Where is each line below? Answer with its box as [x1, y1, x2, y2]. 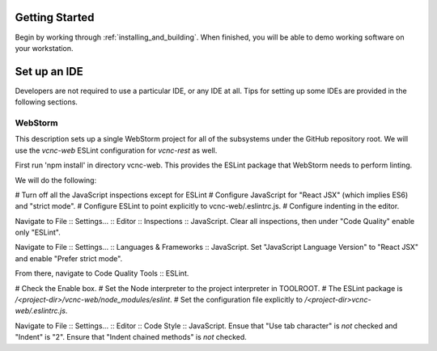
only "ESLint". [15, 227, 61, 238]
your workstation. [15, 43, 74, 53]
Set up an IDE [15, 65, 84, 78]
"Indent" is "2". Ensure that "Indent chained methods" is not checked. [15, 332, 247, 342]
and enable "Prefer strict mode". [15, 253, 123, 263]
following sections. [15, 97, 78, 107]
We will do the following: [15, 175, 97, 185]
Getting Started [15, 11, 95, 24]
